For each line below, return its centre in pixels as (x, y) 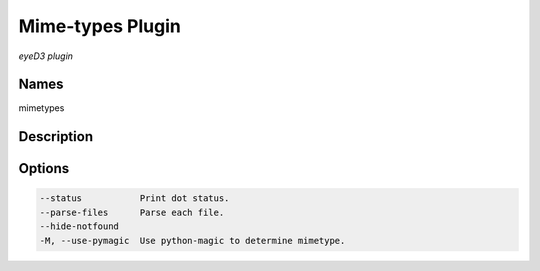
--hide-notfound (79, 226)
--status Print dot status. (134, 198)
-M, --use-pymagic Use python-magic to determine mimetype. (192, 240)
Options (44, 168)
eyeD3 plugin (46, 56)
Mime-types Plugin (100, 26)
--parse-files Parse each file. (132, 212)
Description (56, 136)
